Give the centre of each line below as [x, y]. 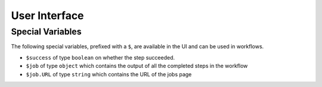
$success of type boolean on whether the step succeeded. [100, 57]
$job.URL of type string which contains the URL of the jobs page [109, 74]
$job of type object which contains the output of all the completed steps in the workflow [137, 66]
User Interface [47, 15]
